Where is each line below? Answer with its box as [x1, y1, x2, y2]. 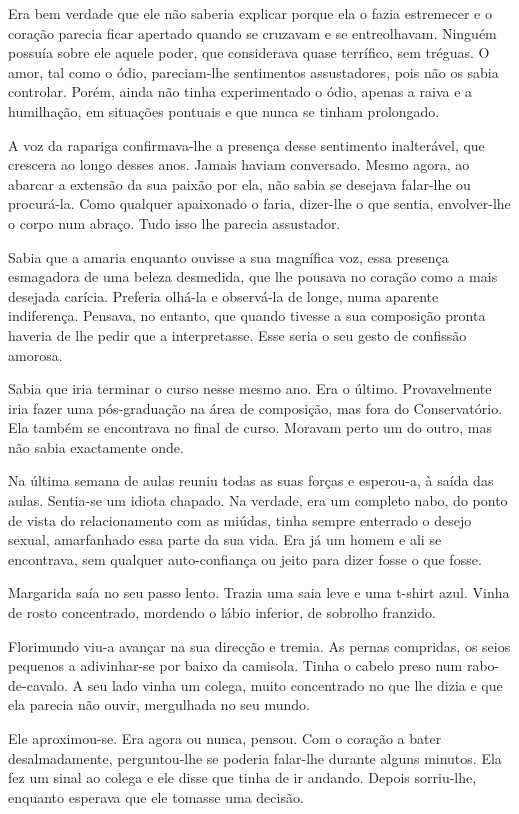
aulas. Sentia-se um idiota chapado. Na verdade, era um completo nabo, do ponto [8, 490, 508, 511]
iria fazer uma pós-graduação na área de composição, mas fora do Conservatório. [8, 397, 503, 418]
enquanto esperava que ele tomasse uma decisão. [8, 786, 304, 807]
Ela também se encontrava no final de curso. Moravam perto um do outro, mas [8, 417, 492, 438]
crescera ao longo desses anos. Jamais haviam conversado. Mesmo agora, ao [8, 154, 470, 175]
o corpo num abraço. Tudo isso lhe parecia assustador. [8, 212, 341, 233]
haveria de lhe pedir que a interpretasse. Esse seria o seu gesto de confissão [8, 324, 467, 345]
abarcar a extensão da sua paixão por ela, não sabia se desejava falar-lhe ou [8, 173, 471, 194]
